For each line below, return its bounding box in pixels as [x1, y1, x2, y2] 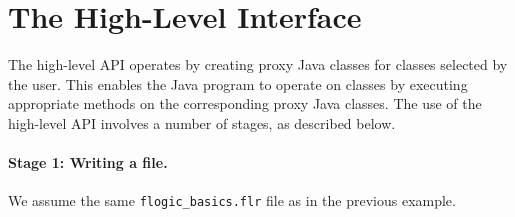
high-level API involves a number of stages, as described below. [8, 112, 396, 133]
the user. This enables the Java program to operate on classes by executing [8, 73, 468, 94]
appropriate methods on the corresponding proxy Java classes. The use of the [8, 93, 482, 114]
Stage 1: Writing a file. [8, 152, 168, 173]
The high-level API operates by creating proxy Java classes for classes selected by [8, 54, 508, 75]
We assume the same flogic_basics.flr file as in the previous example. [8, 190, 456, 211]
